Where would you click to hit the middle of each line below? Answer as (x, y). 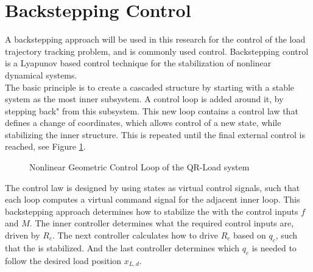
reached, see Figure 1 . (45, 146)
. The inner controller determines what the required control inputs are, (162, 223)
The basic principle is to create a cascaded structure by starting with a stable (150, 87)
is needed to (274, 247)
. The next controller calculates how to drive (135, 235)
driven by (23, 235)
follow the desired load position (63, 260)
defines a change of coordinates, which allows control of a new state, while (143, 123)
